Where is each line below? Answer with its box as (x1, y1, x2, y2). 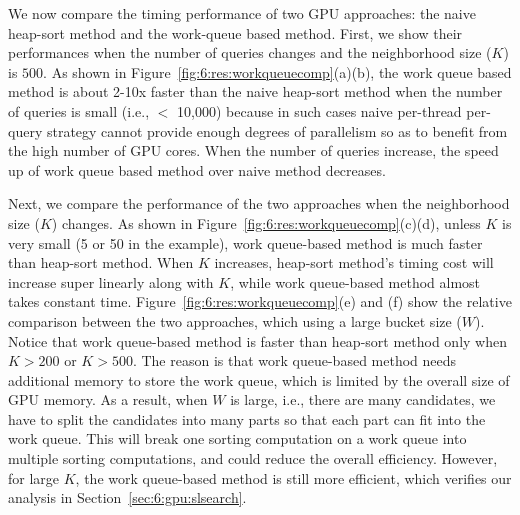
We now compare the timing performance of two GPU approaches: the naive (8, 3, 476, 23)
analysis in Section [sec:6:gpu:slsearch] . (8, 487, 247, 508)
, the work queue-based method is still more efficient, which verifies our (75, 467, 512, 488)
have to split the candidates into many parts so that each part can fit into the (8, 408, 486, 429)
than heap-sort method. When (8, 252, 194, 273)
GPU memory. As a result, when (8, 389, 208, 410)
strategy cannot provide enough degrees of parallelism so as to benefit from (46, 120, 508, 141)
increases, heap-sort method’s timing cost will (214, 252, 494, 273)
